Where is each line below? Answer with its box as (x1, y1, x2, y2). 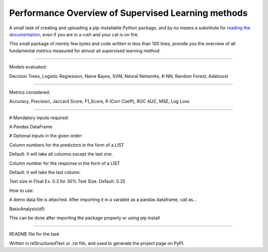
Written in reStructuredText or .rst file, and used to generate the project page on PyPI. (9, 240, 185, 246)
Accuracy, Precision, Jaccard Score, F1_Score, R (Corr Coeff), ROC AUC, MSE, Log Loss (9, 98, 190, 104)
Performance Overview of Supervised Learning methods (9, 7, 248, 18)
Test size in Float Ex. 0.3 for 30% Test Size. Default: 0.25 (9, 179, 126, 185)
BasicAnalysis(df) (9, 206, 45, 212)
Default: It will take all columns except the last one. (9, 151, 113, 157)
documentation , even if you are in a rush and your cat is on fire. (9, 31, 139, 37)
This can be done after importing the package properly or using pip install (9, 215, 160, 221)
